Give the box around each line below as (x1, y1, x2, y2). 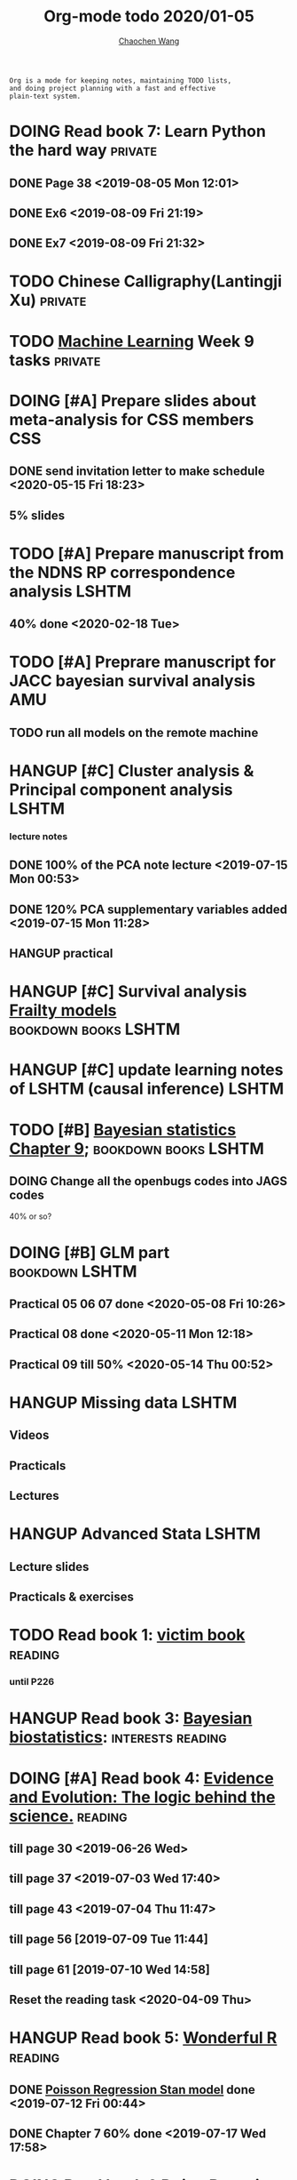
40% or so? (9, 1211, 52, 1222)
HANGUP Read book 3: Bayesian (9, 1709, 253, 1728)
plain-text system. (9, 92, 82, 100)
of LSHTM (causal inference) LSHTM (9, 1078, 285, 1099)
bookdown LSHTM (9, 1261, 137, 1281)
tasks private (9, 349, 101, 370)
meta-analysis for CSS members (9, 409, 254, 429)
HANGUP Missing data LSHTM (9, 1393, 238, 1413)
